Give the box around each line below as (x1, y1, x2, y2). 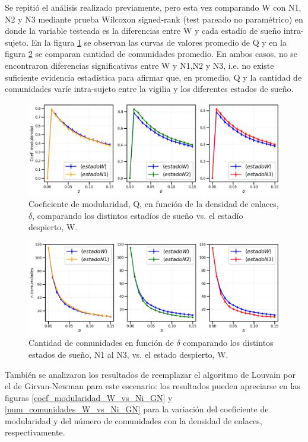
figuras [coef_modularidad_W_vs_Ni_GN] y (5, 391, 173, 403)
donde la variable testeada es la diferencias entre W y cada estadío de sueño (5, 24, 281, 37)
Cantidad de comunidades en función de (28, 336, 174, 349)
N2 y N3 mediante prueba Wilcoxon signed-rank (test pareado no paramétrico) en (5, 12, 303, 25)
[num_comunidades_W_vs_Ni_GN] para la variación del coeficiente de (5, 403, 269, 415)
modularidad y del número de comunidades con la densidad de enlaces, (5, 414, 262, 427)
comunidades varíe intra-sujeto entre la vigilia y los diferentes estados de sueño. (5, 82, 294, 95)
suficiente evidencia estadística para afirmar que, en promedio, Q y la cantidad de (5, 71, 302, 83)
